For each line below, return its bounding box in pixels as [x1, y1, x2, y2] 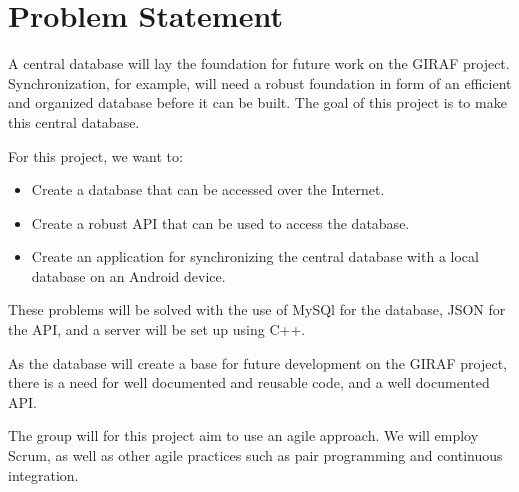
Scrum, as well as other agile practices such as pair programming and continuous [8, 445, 503, 466]
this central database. [8, 111, 140, 132]
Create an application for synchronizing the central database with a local [31, 246, 479, 267]
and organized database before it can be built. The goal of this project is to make [8, 92, 507, 113]
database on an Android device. [31, 265, 226, 286]
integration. [8, 464, 79, 485]
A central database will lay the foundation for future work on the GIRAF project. [8, 53, 510, 74]
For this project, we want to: [8, 145, 183, 166]
